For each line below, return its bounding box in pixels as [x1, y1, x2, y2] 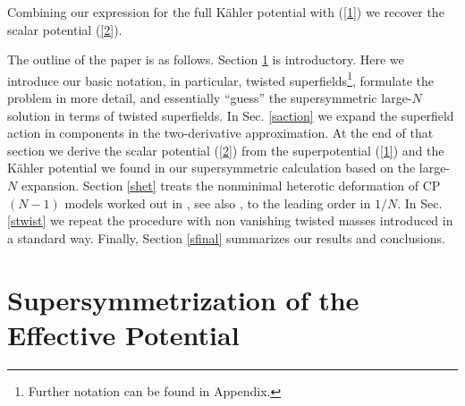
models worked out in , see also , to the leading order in [64, 193, 371, 212]
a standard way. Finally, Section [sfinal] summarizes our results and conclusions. [7, 228, 445, 247]
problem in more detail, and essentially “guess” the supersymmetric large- [7, 89, 412, 107]
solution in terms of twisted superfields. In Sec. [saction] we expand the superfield [7, 106, 454, 124]
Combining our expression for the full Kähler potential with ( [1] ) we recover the [7, 3, 444, 21]
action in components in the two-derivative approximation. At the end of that [7, 123, 434, 142]
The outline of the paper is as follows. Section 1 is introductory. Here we [7, 50, 404, 69]
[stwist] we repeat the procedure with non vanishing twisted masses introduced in [7, 211, 453, 230]
